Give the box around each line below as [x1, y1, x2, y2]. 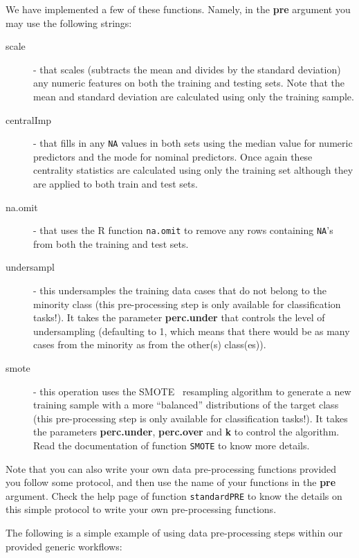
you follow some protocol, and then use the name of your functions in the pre [6, 475, 336, 489]
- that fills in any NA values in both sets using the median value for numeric [33, 136, 353, 150]
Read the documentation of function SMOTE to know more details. [33, 438, 310, 452]
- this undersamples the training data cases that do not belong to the [33, 283, 326, 298]
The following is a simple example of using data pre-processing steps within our [6, 525, 343, 540]
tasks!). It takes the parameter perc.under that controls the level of [33, 310, 325, 325]
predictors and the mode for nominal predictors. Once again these [33, 149, 313, 163]
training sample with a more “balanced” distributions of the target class [33, 397, 339, 412]
